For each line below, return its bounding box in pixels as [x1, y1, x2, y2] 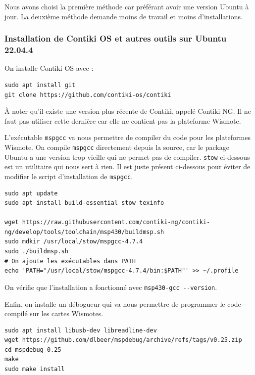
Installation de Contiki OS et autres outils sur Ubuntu [4, 32, 227, 45]
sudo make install [4, 366, 65, 373]
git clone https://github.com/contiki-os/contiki [4, 91, 171, 98]
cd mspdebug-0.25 [4, 346, 61, 353]
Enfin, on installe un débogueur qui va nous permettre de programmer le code [4, 298, 241, 309]
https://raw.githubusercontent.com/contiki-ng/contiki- [22, 219, 210, 226]
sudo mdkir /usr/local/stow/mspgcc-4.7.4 [4, 238, 143, 245]
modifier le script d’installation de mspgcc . [4, 171, 133, 181]
